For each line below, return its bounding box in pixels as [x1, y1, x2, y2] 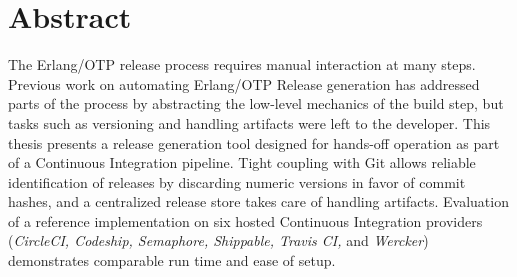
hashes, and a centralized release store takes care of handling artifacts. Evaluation [8, 191, 509, 212]
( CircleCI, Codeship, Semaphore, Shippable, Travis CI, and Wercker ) [8, 230, 429, 251]
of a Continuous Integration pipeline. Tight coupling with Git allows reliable [8, 152, 476, 173]
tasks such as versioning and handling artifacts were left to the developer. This [8, 112, 491, 133]
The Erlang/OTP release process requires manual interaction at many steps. [8, 54, 476, 75]
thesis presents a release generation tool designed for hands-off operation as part [8, 132, 500, 153]
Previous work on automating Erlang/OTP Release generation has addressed [8, 73, 480, 94]
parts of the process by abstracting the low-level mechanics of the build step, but [8, 93, 504, 114]
